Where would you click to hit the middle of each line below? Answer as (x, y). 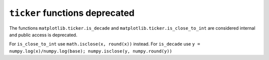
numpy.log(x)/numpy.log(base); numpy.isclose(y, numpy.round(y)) (91, 51)
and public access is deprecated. (43, 35)
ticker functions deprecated (72, 13)
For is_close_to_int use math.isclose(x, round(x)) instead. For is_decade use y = (105, 44)
